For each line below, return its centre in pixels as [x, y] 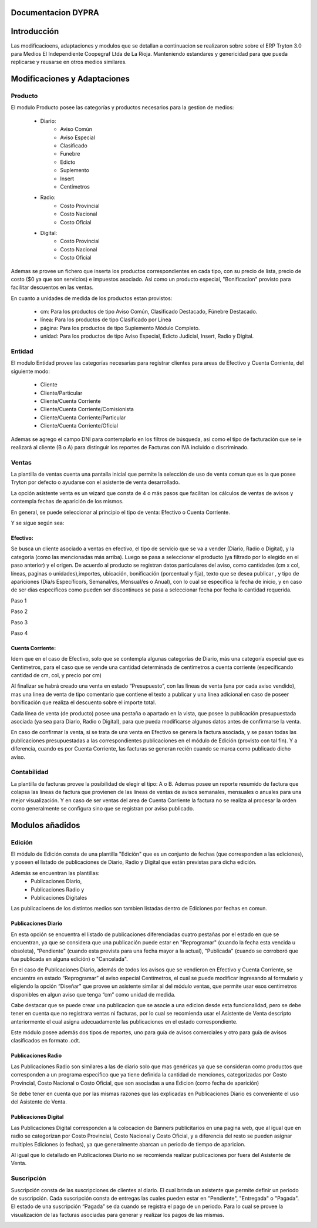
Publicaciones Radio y [58, 889]
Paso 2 [19, 611]
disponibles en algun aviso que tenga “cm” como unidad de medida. [93, 994]
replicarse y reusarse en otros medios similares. [69, 62]
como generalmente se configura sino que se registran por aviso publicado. [102, 808]
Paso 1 [19, 600]
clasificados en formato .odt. [45, 1041]
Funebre [70, 154]
